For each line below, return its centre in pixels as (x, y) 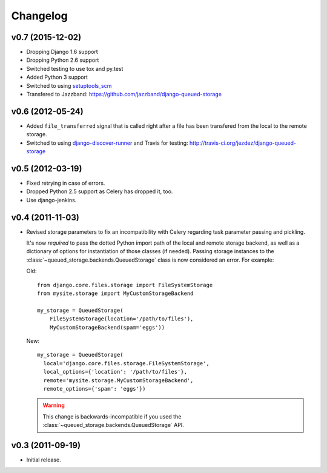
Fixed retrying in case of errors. (66, 183)
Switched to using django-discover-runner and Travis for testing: (107, 143)
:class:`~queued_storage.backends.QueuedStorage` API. (113, 425)
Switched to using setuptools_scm (69, 85)
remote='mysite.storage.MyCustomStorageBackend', (118, 380)
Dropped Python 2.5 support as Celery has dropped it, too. (100, 191)
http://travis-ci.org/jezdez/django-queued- (243, 143)
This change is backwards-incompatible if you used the (112, 416)
